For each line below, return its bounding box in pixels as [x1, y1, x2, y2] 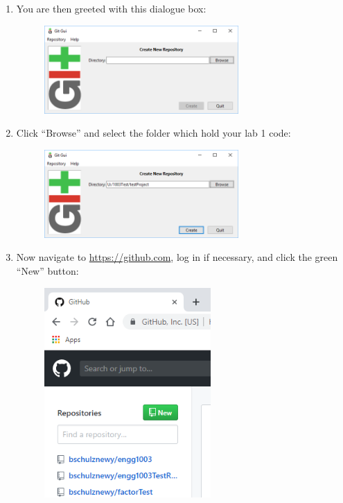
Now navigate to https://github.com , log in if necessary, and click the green [16, 250, 338, 264]
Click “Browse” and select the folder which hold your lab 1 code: [16, 126, 291, 140]
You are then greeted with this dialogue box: [16, 1, 206, 15]
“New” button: [16, 263, 79, 278]
